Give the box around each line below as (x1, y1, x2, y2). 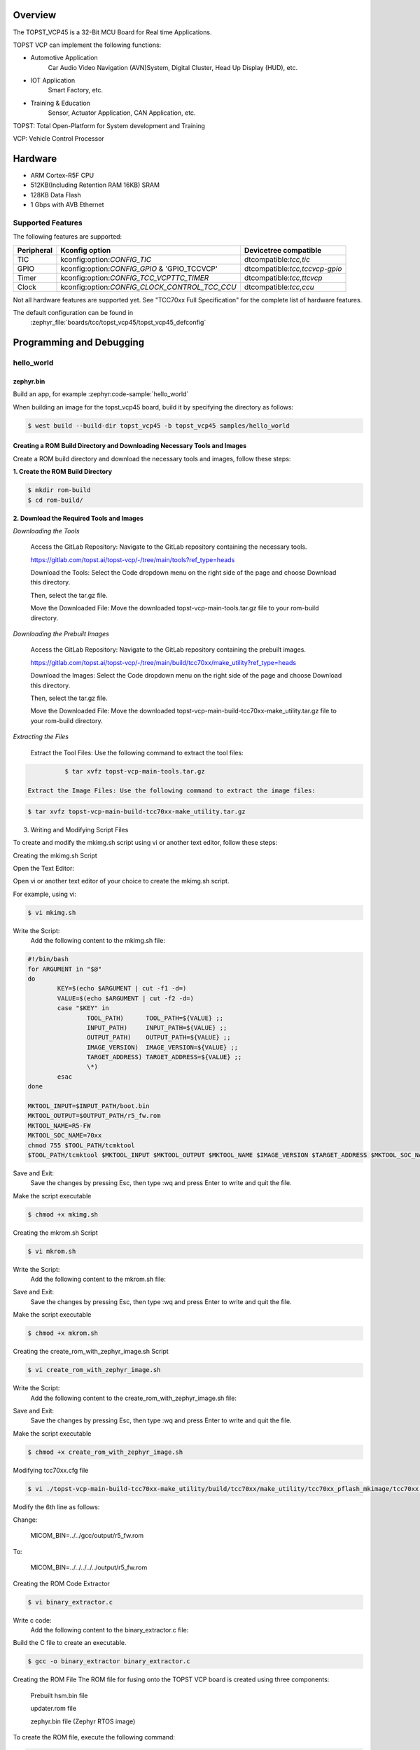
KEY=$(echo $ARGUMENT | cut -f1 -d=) (57, 984, 187, 993)
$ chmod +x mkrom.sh (27, 1329, 98, 1337)
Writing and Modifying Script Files (30, 825, 129, 834)
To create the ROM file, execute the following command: (13, 1732, 175, 1741)
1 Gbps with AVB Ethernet (30, 200, 104, 209)
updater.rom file (30, 1704, 77, 1713)
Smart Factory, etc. (48, 86, 104, 94)
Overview (13, 9, 57, 21)
